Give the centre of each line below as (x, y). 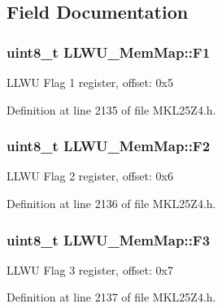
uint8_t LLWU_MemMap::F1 (109, 52)
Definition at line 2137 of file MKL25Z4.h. (111, 297)
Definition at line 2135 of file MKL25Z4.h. (111, 109)
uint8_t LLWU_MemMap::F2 (109, 146)
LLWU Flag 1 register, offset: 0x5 (90, 82)
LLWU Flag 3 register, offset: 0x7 (90, 269)
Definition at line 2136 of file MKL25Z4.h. (111, 203)
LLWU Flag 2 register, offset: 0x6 (90, 176)
